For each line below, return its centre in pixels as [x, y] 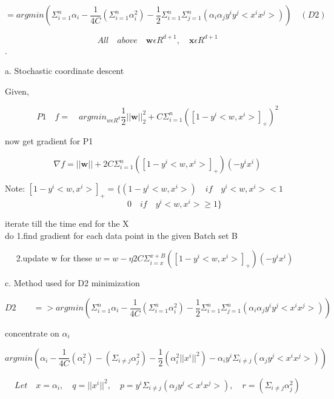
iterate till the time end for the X [67, 223]
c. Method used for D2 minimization [72, 283]
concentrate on [32, 333]
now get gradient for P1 [49, 140]
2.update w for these [54, 258]
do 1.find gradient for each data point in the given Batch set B [121, 235]
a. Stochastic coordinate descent [65, 71]
